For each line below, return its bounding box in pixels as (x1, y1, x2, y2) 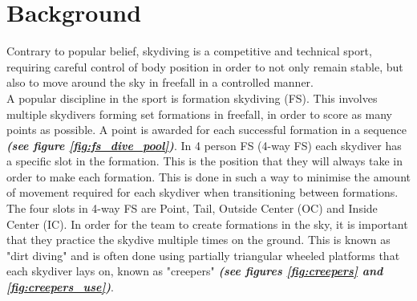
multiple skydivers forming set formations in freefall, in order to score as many (6, 105, 393, 122)
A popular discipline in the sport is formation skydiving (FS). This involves (6, 89, 378, 106)
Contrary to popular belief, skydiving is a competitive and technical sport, (6, 43, 372, 59)
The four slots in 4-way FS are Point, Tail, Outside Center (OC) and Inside (6, 200, 378, 217)
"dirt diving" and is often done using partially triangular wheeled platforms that (6, 246, 400, 263)
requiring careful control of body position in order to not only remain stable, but (6, 58, 403, 75)
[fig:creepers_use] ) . (6, 279, 114, 295)
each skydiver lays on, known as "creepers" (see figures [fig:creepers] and (6, 262, 383, 279)
